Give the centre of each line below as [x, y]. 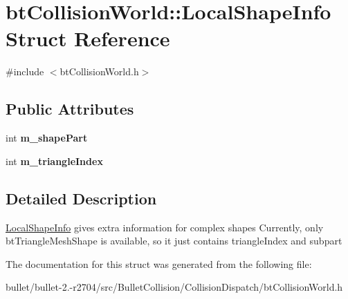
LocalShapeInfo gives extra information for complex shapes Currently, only [165, 227]
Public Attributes [70, 109]
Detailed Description [81, 198]
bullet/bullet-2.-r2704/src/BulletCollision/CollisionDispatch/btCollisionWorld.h [174, 287]
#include [25, 71]
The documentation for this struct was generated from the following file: [159, 263]
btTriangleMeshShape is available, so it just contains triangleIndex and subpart [174, 241]
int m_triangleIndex [54, 161]
